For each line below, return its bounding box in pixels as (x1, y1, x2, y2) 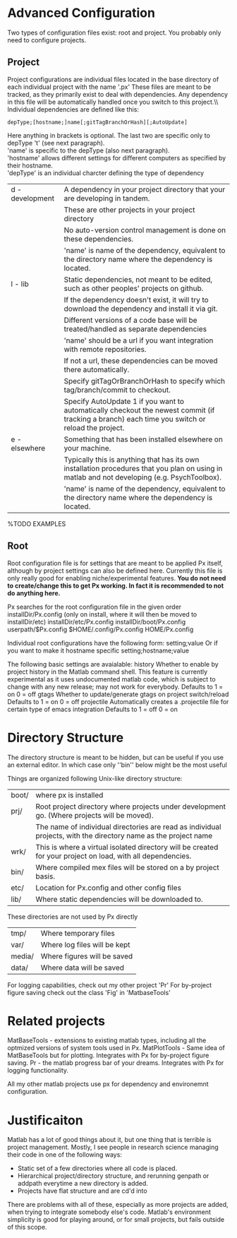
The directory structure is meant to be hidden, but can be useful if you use (7, 753, 224, 761)
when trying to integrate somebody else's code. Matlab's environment (7, 1208, 212, 1216)
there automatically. (63, 364, 130, 374)
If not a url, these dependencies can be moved (63, 355, 218, 365)
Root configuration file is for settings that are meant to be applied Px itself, (7, 559, 224, 567)
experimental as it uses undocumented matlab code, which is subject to (7, 674, 217, 683)
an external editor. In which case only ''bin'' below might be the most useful (7, 761, 227, 769)
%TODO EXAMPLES (7, 519, 66, 528)
